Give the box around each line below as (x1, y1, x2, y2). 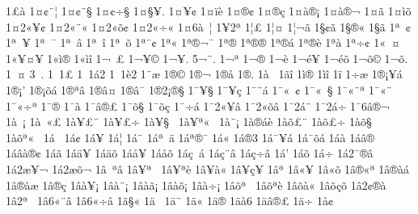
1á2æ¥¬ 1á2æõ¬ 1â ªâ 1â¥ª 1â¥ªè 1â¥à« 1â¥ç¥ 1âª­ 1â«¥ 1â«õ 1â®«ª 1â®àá (6, 160, 409, 177)
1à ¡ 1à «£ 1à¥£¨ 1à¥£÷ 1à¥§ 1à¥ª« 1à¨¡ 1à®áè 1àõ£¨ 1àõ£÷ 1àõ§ (6, 113, 372, 130)
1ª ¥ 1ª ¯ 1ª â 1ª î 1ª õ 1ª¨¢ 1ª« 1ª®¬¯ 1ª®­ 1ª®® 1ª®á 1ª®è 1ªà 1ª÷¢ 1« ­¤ (6, 34, 400, 51)
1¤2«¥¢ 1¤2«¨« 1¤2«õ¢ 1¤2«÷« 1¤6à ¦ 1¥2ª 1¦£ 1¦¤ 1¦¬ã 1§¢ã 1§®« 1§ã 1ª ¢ (6, 18, 411, 35)
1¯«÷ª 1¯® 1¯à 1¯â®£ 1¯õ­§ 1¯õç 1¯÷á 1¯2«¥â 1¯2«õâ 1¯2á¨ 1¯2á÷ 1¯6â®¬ (6, 97, 390, 114)
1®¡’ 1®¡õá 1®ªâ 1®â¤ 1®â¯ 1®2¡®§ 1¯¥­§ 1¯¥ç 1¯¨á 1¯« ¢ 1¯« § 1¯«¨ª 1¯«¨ (6, 81, 392, 98)
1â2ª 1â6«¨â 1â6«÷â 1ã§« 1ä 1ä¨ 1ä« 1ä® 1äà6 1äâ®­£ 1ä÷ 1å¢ (6, 192, 334, 209)
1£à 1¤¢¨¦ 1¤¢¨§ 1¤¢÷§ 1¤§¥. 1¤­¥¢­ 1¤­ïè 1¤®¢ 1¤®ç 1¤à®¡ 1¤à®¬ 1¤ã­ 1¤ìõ (6, 2, 412, 19)
